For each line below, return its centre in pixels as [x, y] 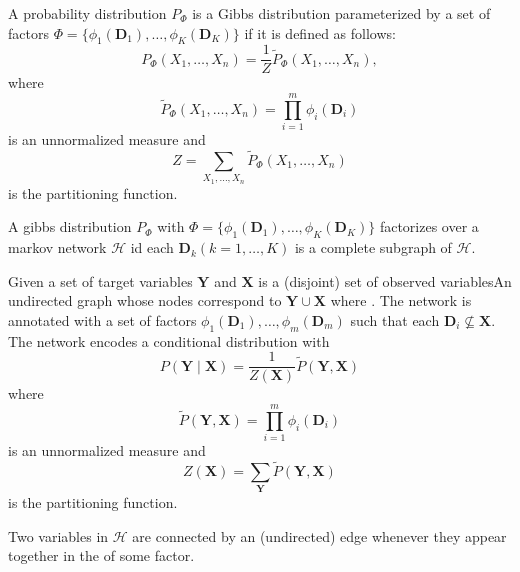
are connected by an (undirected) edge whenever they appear [319, 535]
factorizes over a [429, 226]
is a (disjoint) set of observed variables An [385, 280]
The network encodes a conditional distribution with [169, 340]
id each [152, 247]
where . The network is [401, 300]
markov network [57, 247]
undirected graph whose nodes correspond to [145, 300]
